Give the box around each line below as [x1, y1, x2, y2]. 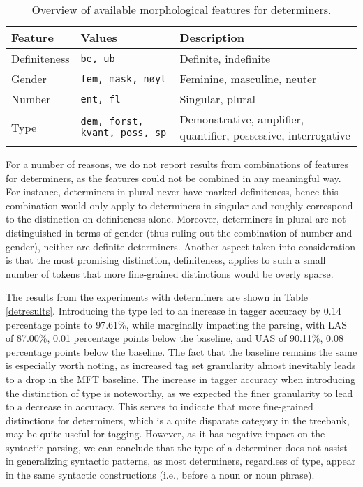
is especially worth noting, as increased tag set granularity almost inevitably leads [6, 358, 356, 373]
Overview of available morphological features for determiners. [31, 1, 332, 17]
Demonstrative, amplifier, [179, 111, 304, 127]
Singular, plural [179, 91, 256, 107]
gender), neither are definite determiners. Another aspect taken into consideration [6, 239, 356, 253]
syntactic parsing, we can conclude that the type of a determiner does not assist [6, 440, 348, 454]
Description [179, 29, 245, 45]
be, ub [80, 52, 115, 64]
